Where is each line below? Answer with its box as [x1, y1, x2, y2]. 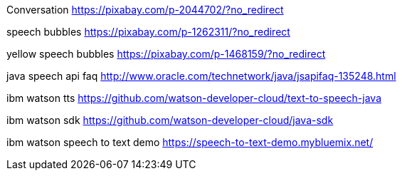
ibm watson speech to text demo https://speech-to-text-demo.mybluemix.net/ [6, 136, 374, 148]
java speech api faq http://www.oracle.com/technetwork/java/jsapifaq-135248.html [6, 70, 396, 82]
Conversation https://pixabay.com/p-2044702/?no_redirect [6, 4, 284, 16]
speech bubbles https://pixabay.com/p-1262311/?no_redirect [6, 26, 290, 38]
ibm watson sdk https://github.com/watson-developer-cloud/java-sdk [6, 114, 334, 126]
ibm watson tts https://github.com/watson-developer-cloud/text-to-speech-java [6, 92, 381, 104]
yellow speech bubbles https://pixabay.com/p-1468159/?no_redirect [6, 48, 326, 60]
